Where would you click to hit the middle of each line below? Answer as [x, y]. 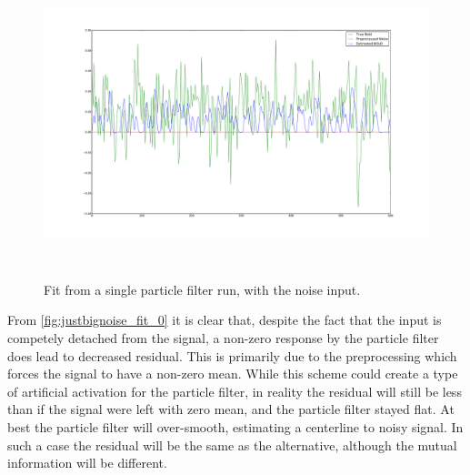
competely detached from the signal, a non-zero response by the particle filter [223, 337]
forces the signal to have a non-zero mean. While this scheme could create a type [233, 374]
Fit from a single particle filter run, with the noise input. [202, 289]
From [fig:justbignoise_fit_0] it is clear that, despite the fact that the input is [225, 320]
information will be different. [87, 463]
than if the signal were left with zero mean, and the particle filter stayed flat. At [231, 409]
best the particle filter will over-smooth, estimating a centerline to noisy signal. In [235, 426]
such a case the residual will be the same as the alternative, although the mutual [232, 445]
